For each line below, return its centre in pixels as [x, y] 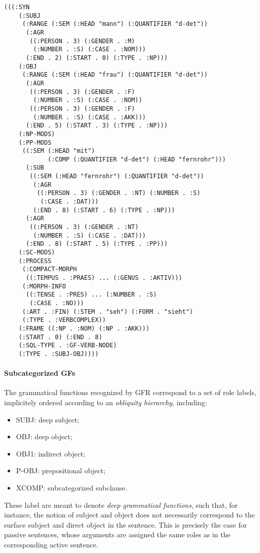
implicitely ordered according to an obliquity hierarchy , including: [106, 402]
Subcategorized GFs [40, 373]
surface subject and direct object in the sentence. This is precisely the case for [126, 524]
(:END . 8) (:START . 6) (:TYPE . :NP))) [104, 210]
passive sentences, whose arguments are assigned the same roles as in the [117, 534]
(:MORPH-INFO [44, 286]
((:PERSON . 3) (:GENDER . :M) [82, 41]
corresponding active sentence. [51, 544]
